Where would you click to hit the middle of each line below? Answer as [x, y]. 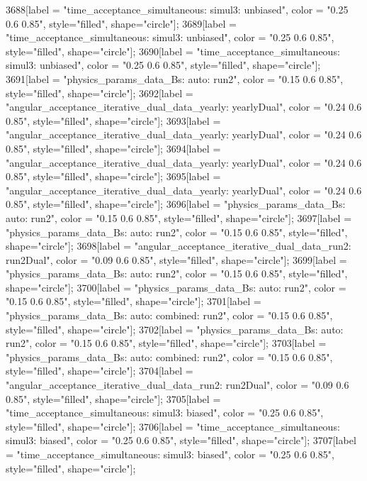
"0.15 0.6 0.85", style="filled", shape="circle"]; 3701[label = [134, 301]
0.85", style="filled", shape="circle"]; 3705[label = [113, 398]
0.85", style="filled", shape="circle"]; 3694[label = [113, 148]
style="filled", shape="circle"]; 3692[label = [100, 93]
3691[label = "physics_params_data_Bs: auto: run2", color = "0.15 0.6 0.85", [175, 78]
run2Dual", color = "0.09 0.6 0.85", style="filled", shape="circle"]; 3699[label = [176, 259]
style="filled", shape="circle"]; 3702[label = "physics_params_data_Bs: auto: [175, 329]
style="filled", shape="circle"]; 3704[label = [100, 371]
